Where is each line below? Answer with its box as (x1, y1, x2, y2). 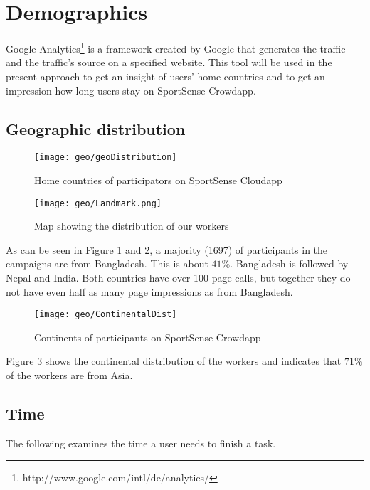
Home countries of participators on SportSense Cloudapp (34, 173, 282, 188)
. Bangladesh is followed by (230, 256, 349, 271)
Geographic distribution (6, 117, 186, 139)
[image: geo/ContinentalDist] (34, 309, 177, 320)
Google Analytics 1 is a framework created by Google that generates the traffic (6, 39, 346, 55)
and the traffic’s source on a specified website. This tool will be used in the (6, 55, 332, 70)
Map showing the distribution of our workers (34, 218, 229, 233)
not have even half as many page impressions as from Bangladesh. (6, 284, 293, 299)
